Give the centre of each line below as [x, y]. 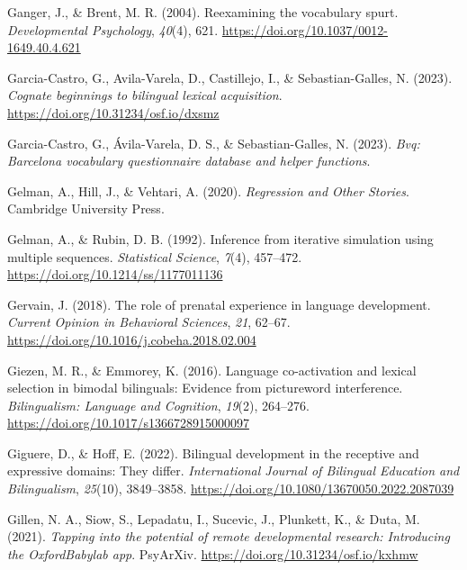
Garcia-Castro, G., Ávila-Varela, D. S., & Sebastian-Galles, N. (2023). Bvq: [214, 143]
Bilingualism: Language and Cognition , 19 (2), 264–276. [158, 405]
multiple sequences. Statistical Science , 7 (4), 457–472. [155, 256]
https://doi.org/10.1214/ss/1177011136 [115, 274]
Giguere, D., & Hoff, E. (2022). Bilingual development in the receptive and [213, 452]
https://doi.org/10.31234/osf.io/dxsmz [113, 112]
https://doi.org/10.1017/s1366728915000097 [128, 423]
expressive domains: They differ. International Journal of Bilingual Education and [233, 470]
